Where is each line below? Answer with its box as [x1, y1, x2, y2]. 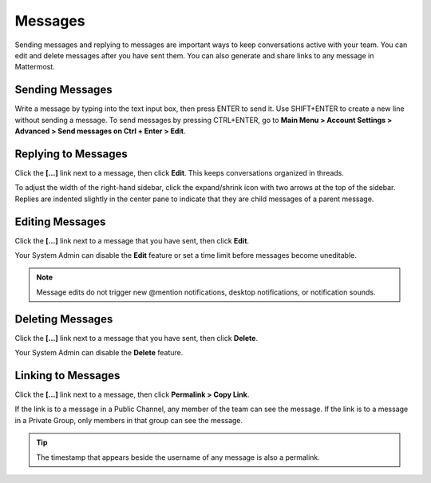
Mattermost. [14, 62, 55, 72]
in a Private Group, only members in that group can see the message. [14, 415, 243, 425]
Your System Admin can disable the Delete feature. [14, 348, 184, 358]
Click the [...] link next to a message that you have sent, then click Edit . [14, 236, 250, 245]
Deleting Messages [14, 312, 113, 326]
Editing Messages [14, 215, 106, 228]
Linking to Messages [14, 368, 121, 382]
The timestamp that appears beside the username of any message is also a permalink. [36, 452, 321, 462]
